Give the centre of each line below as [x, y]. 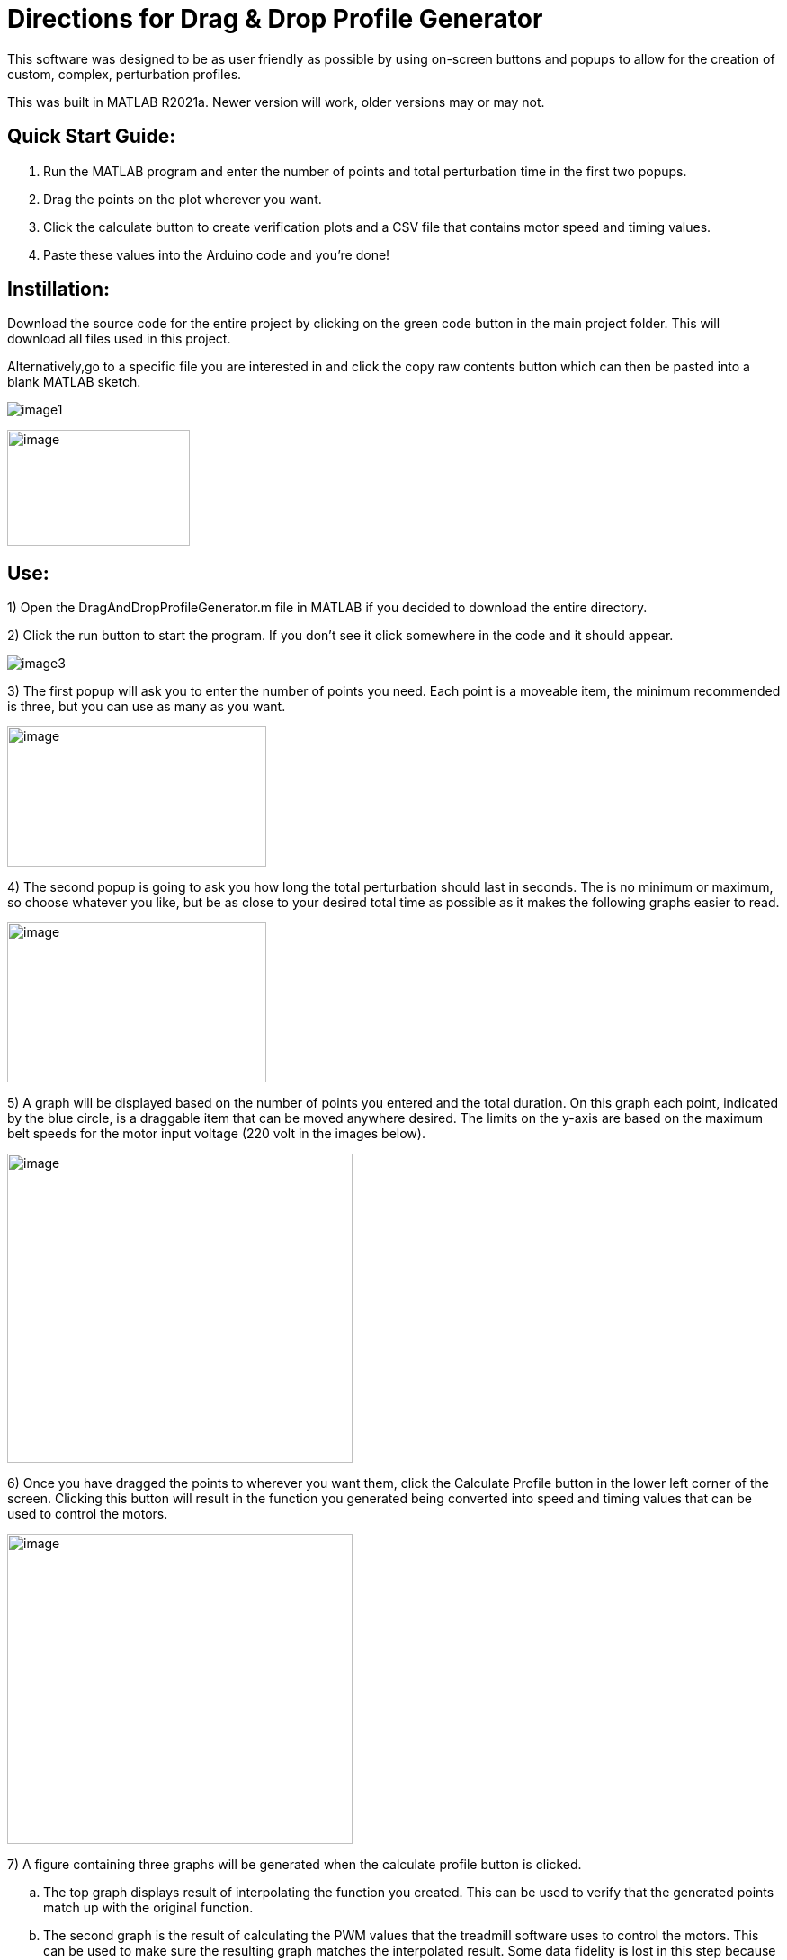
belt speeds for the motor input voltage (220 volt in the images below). [216, 1134]
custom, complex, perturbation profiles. [125, 74]
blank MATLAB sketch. [74, 382]
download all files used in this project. [119, 339]
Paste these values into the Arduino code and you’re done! [217, 254]
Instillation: [59, 290]
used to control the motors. [88, 1514]
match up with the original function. [148, 1908]
